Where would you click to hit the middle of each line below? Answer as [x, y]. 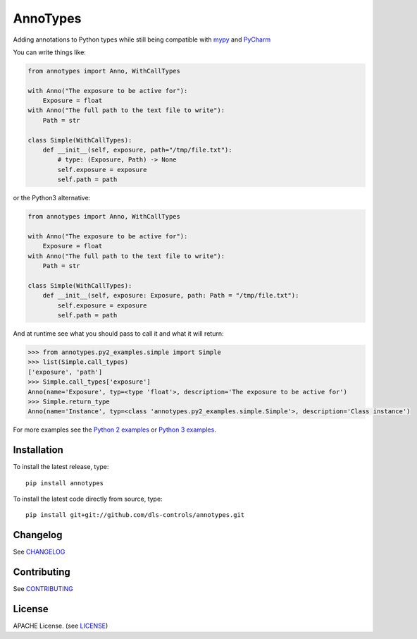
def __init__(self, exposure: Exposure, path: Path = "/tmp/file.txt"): [171, 296]
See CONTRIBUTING [43, 589]
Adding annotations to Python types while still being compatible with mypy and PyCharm [142, 39]
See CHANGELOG [39, 552]
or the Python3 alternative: [52, 198]
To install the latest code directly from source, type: [88, 499]
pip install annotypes [65, 483]
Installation [38, 450]
